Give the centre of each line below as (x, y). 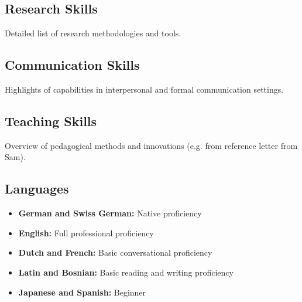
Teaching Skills (51, 121)
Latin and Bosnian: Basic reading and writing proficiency (126, 272)
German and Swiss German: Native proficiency (110, 213)
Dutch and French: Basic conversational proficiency (115, 252)
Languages (37, 189)
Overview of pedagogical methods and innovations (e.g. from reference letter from (151, 145)
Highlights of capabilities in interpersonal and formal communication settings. (144, 89)
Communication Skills (72, 65)
